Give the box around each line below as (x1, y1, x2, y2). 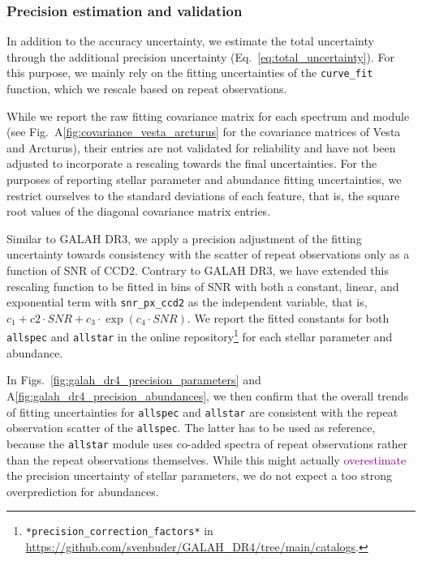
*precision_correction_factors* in (25, 522, 213, 539)
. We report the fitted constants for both (187, 309, 390, 326)
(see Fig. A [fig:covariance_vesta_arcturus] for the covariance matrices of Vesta (6, 123, 401, 140)
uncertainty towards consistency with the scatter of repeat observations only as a (6, 246, 410, 263)
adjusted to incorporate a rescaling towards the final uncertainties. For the (6, 155, 377, 172)
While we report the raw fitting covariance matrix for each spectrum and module (6, 107, 410, 124)
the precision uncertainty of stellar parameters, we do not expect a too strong (6, 467, 392, 484)
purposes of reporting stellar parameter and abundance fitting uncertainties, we (6, 171, 402, 188)
